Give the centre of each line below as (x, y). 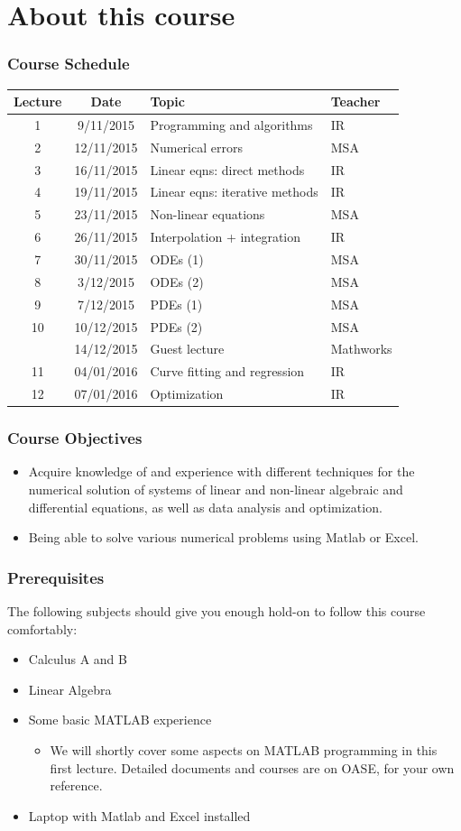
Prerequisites (56, 577)
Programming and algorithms (231, 124)
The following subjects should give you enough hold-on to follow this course (217, 610)
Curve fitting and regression (227, 371)
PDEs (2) (176, 326)
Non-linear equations (207, 214)
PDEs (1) (176, 304)
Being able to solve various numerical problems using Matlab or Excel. (223, 537)
